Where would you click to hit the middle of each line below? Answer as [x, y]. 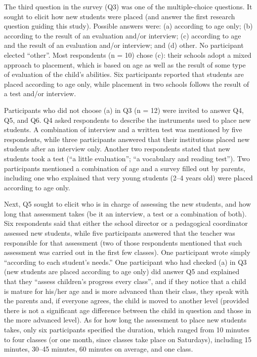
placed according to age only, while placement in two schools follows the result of [127, 84]
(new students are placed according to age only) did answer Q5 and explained [122, 271]
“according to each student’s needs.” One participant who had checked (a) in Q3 [126, 262]
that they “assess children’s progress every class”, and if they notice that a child [125, 281]
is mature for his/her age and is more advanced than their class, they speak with [126, 291]
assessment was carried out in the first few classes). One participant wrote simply [127, 252]
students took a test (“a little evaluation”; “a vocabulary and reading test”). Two [127, 158]
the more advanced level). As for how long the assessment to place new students [125, 320]
